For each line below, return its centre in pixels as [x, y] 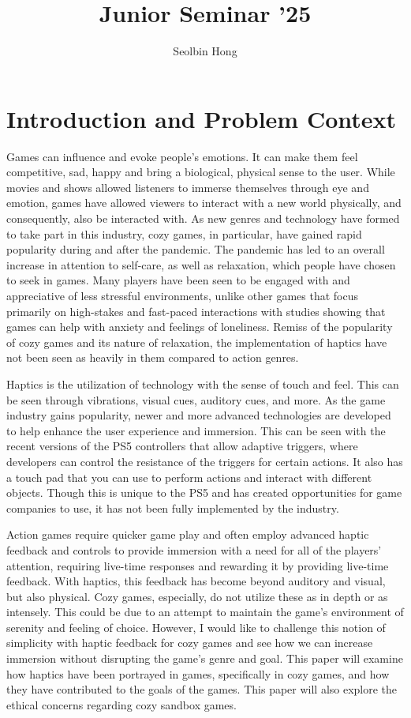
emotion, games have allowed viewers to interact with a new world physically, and [204, 203]
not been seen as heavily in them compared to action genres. [153, 357]
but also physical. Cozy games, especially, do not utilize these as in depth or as [197, 596]
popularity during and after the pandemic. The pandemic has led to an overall [196, 249]
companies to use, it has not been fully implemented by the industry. [173, 507]
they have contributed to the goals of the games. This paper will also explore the [202, 689]
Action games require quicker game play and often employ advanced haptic [188, 534]
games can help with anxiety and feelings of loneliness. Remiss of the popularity [200, 327]
